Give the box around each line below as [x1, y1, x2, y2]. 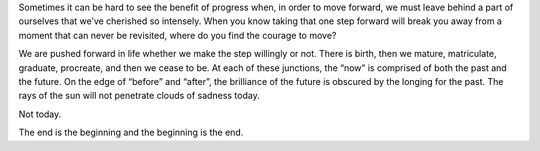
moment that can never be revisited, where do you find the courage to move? [18, 29, 337, 41]
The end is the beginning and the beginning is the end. [18, 126, 244, 139]
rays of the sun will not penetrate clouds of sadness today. [18, 90, 260, 102]
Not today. [18, 108, 62, 120]
